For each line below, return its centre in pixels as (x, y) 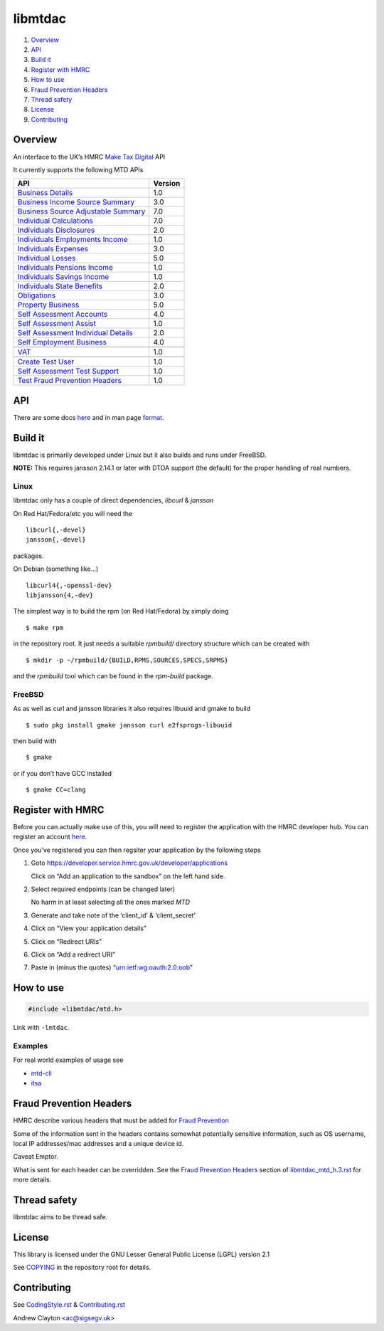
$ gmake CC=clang (56, 790)
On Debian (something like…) (56, 569)
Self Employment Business (62, 342)
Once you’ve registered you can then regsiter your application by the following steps (137, 850)
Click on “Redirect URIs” (66, 941)
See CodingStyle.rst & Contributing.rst (69, 1305)
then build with (35, 741)
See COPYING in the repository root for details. (82, 1268)
